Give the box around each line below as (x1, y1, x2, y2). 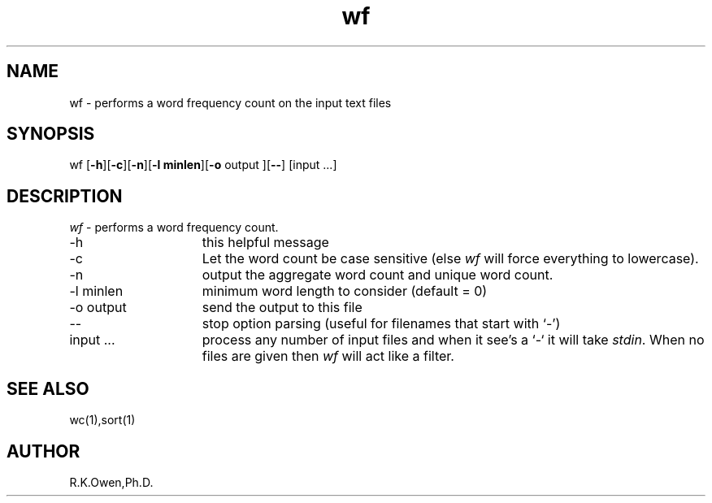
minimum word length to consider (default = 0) (202, 283, 488, 300)
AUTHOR (7, 440, 80, 462)
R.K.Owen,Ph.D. (69, 475, 154, 489)
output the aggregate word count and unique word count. (202, 267, 554, 284)
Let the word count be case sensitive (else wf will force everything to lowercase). (202, 250, 699, 267)
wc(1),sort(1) (69, 413, 136, 427)
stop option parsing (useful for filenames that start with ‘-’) (202, 315, 561, 332)
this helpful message (202, 234, 329, 251)
